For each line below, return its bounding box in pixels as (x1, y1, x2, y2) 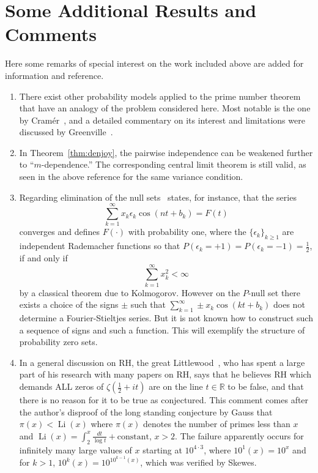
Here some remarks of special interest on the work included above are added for (5, 57, 304, 70)
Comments (5, 21, 97, 47)
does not (273, 298, 305, 311)
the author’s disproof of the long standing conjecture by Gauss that (19, 405, 273, 418)
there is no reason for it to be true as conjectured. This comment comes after (19, 393, 309, 406)
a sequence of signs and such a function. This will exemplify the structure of (19, 323, 305, 336)
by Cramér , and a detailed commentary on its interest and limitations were (19, 113, 305, 126)
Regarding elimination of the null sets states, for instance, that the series (19, 190, 297, 203)
